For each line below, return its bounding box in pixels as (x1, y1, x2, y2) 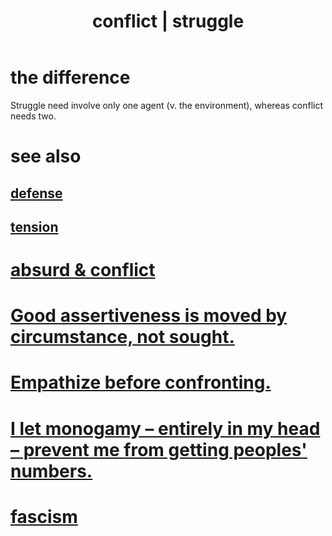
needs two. (10, 110, 57, 122)
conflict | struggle (91, 10, 245, 33)
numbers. (10, 460, 93, 482)
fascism (10, 505, 78, 528)
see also (10, 145, 82, 168)
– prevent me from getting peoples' (10, 438, 308, 461)
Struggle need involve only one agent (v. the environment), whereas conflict (10, 99, 324, 111)
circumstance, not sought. (10, 326, 235, 349)
